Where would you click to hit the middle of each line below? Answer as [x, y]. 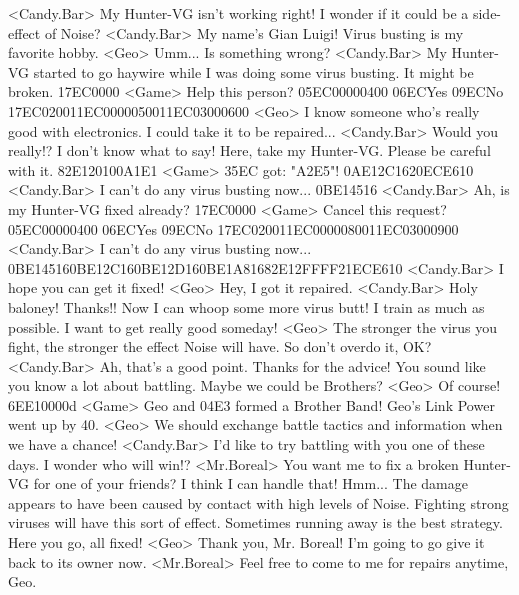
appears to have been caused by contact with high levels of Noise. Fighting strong [258, 502]
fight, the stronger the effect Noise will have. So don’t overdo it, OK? [220, 346]
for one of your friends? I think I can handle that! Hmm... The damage [250, 483]
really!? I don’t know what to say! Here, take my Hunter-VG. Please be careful [249, 150]
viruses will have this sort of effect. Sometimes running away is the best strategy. [255, 522]
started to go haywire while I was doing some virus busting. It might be [253, 71]
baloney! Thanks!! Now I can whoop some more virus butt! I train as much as [246, 306]
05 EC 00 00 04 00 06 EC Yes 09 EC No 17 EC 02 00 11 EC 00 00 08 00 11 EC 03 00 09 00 [233, 228]
